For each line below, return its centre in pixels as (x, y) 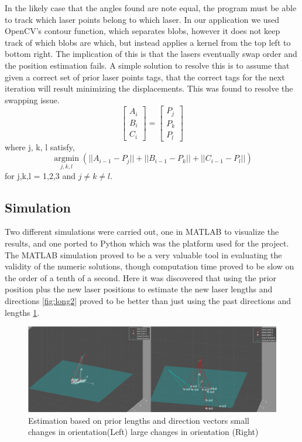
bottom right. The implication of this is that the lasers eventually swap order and (151, 54)
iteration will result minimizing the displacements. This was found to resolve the (149, 88)
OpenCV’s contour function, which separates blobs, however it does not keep (143, 31)
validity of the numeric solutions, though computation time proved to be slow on (150, 266)
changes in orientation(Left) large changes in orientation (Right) (143, 432)
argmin (67, 159)
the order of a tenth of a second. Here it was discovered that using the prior (141, 277)
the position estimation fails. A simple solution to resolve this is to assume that (147, 65)
